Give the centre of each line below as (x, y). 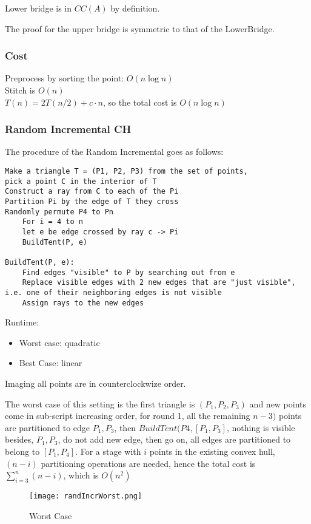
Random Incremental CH (68, 129)
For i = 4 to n (52, 222)
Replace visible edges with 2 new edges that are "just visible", (159, 283)
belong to (22, 451)
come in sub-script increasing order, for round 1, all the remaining (128, 416)
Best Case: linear (51, 363)
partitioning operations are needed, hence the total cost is (148, 463)
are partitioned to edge (48, 427)
